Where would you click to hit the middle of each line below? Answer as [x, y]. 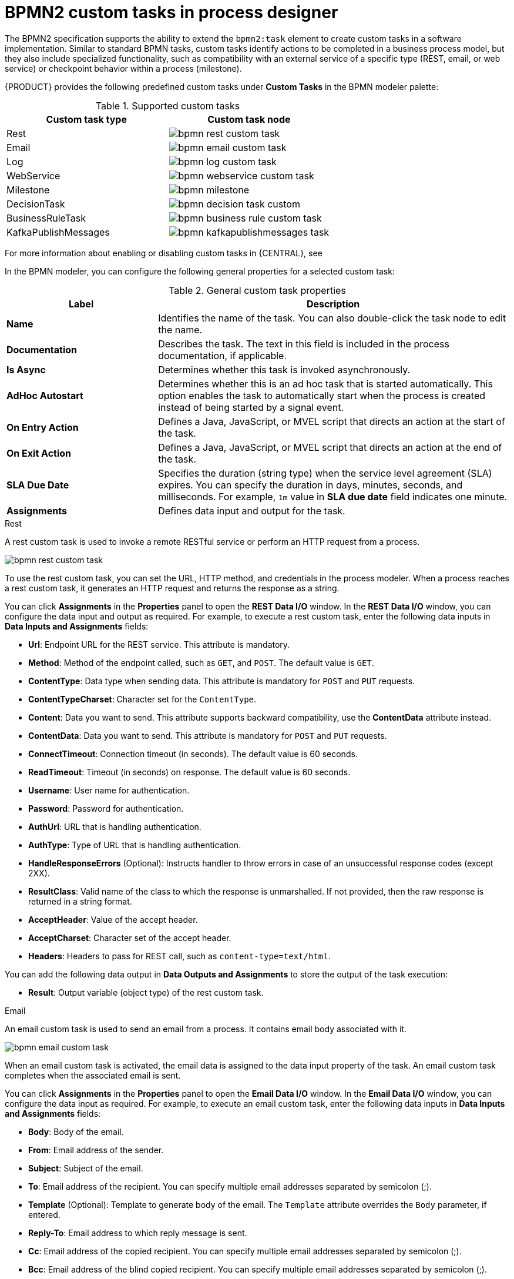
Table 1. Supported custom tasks [168, 106]
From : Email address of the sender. [96, 1150]
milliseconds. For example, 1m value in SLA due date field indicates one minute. [333, 496]
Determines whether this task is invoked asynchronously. [284, 369]
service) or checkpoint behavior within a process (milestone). [123, 68]
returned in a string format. [80, 901]
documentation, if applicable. [223, 355]
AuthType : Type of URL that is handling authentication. [135, 845]
